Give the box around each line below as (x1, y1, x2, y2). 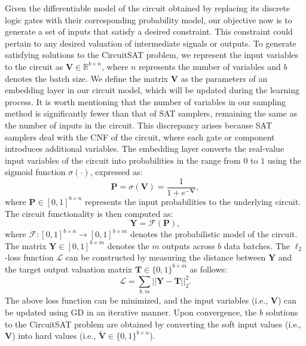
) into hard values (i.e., (12, 329, 96, 342)
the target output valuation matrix (5, 262, 133, 275)
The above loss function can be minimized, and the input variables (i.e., (5, 294, 268, 307)
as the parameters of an (180, 72, 268, 84)
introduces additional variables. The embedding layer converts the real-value (5, 142, 284, 155)
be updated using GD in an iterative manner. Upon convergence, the (5, 305, 257, 318)
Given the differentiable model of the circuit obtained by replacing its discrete (5, 2, 290, 14)
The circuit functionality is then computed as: (5, 207, 173, 219)
